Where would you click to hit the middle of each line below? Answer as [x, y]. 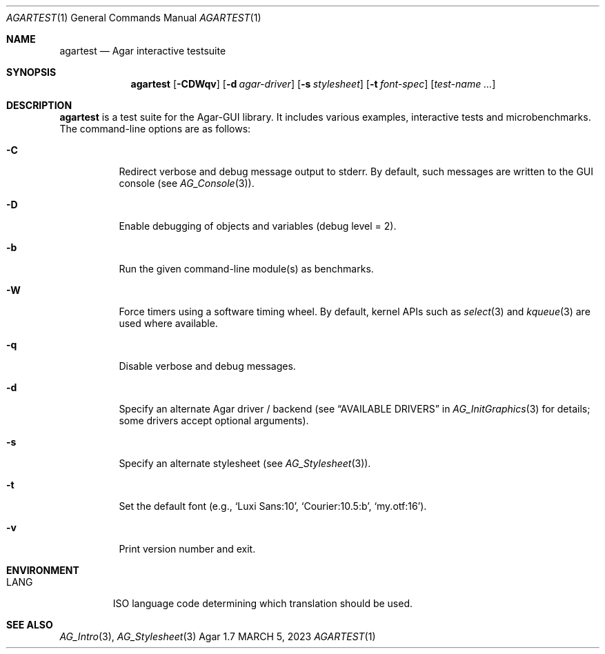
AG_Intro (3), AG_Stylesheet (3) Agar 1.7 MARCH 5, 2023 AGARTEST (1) [218, 636]
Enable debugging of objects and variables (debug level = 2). [258, 226]
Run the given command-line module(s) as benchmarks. [246, 269]
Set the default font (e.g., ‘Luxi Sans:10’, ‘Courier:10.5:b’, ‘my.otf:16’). [273, 506]
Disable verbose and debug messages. [207, 366]
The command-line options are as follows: [155, 129]
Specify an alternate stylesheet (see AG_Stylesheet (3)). [245, 463]
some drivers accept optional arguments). [214, 420]
